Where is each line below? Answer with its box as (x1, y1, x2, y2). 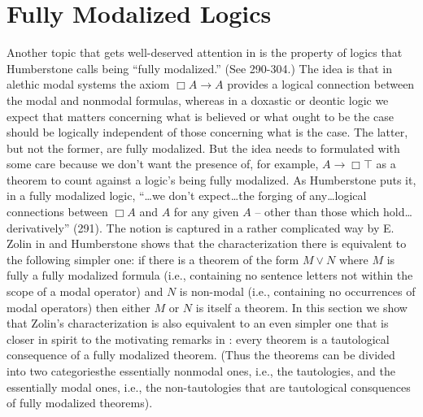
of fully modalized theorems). (7, 394, 153, 411)
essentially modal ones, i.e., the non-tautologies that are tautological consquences (7, 378, 411, 395)
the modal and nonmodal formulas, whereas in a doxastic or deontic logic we (7, 91, 389, 108)
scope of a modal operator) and (7, 283, 164, 300)
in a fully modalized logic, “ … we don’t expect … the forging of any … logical (7, 187, 367, 204)
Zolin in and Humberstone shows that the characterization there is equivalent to (7, 235, 407, 252)
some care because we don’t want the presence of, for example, (7, 155, 319, 172)
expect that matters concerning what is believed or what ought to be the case (7, 107, 394, 124)
